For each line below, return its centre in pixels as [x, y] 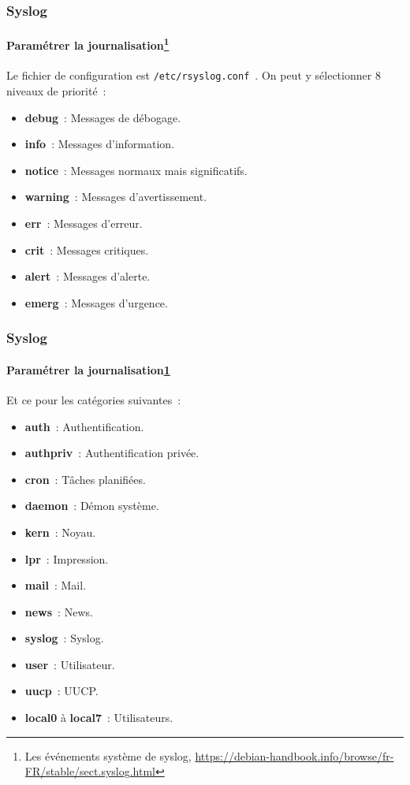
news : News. [59, 611]
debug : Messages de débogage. [103, 117]
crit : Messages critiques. [87, 249]
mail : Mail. [56, 585]
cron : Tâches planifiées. [85, 479]
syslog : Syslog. [64, 638]
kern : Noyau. [60, 532]
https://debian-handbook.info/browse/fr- [294, 755]
